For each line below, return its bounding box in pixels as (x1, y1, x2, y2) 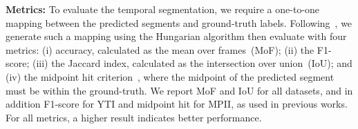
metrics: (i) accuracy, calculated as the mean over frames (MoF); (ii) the (6, 42, 314, 57)
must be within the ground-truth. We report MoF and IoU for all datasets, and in (6, 83, 353, 97)
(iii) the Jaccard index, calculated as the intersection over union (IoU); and (32, 56, 352, 70)
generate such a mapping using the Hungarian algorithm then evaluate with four (6, 29, 347, 43)
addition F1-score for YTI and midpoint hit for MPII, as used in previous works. (6, 97, 348, 111)
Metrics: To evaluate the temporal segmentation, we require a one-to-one (6, 2, 320, 16)
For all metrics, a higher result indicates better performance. (6, 110, 262, 124)
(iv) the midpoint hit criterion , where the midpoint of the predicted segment (6, 69, 335, 83)
